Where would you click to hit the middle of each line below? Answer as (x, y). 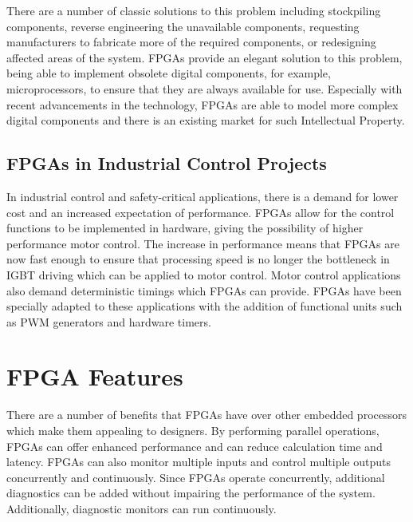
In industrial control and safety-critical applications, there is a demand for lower (203, 196)
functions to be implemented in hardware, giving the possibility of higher (185, 228)
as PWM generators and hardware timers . (109, 321)
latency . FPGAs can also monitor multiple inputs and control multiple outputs (199, 462)
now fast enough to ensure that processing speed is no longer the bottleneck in (198, 259)
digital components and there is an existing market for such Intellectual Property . (206, 120)
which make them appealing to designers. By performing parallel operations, (193, 431)
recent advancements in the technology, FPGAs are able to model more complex (203, 104)
